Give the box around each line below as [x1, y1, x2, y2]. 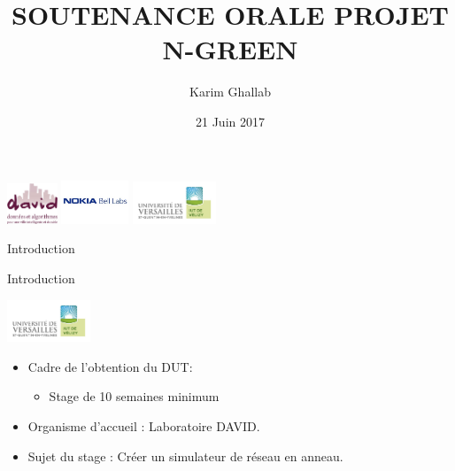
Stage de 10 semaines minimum [49, 387, 220, 405]
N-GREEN [162, 31, 298, 67]
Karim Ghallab [189, 82, 271, 101]
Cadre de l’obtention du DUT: [27, 357, 193, 375]
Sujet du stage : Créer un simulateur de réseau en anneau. [27, 446, 343, 465]
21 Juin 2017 [196, 112, 265, 130]
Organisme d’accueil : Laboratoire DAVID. [27, 417, 260, 436]
